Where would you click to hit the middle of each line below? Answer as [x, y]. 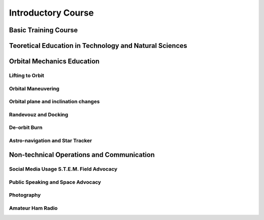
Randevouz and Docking [39, 114]
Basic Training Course [44, 30]
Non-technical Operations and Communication [82, 155]
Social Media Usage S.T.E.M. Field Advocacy [63, 169]
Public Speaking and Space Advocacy [55, 182]
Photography [25, 195]
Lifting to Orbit [27, 75]
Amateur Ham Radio [33, 208]
